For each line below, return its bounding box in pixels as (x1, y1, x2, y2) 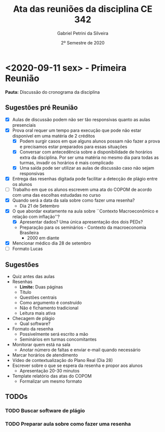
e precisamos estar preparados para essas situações (19, 144, 128, 149)
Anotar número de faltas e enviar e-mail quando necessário (19, 347, 141, 353)
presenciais (12, 122, 36, 128)
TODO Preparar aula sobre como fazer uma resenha (5, 421, 132, 428)
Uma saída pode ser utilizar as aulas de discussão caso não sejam (19, 165, 154, 171)
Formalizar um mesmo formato (19, 378, 82, 384)
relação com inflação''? (12, 214, 60, 220)
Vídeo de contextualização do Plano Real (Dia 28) (12, 358, 113, 363)
